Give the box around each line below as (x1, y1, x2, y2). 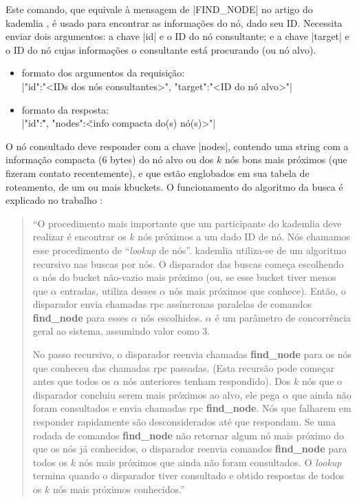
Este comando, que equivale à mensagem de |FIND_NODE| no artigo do (6, 2, 313, 16)
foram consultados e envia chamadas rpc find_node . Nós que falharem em (32, 401, 351, 415)
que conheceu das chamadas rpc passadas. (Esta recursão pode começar (32, 360, 335, 375)
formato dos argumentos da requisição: (21, 65, 185, 80)
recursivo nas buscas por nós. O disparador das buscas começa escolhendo (32, 256, 344, 271)
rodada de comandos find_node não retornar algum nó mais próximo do (32, 428, 345, 442)
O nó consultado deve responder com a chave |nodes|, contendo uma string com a (6, 138, 349, 153)
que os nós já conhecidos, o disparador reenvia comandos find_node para (32, 441, 347, 456)
